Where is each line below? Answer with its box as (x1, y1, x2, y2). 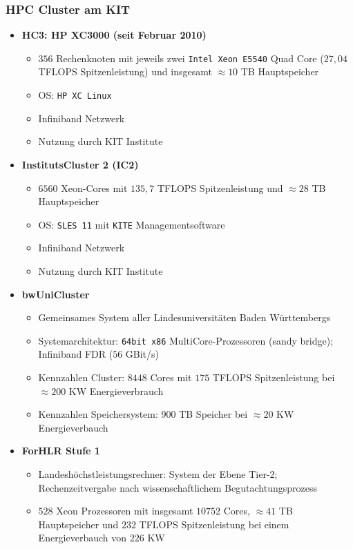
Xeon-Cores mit (61, 180, 128, 195)
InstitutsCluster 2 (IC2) (21, 157, 139, 171)
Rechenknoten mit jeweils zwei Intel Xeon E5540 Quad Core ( (56, 50, 324, 65)
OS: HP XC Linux (38, 88, 112, 102)
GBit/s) (125, 347, 160, 361)
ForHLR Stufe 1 (21, 443, 100, 458)
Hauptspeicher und (38, 517, 119, 531)
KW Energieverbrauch (68, 383, 164, 398)
